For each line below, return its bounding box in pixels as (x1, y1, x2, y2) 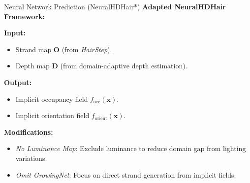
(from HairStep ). (62, 44, 112, 54)
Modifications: (4, 126, 53, 137)
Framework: (4, 11, 45, 21)
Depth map (15, 61, 50, 71)
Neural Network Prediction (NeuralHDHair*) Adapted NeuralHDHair (4, 1, 226, 11)
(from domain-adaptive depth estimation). (60, 61, 187, 71)
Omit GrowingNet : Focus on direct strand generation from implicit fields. (15, 169, 236, 180)
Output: (4, 77, 31, 87)
